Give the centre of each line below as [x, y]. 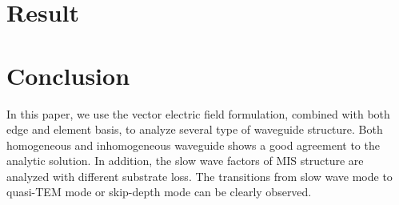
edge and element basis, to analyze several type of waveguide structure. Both [195, 129]
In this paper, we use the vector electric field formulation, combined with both [198, 113]
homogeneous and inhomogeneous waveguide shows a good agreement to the [193, 145]
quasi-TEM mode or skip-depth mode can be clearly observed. [159, 192]
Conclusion [68, 75]
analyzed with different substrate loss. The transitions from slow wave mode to [199, 176]
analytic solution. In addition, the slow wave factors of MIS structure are [185, 161]
